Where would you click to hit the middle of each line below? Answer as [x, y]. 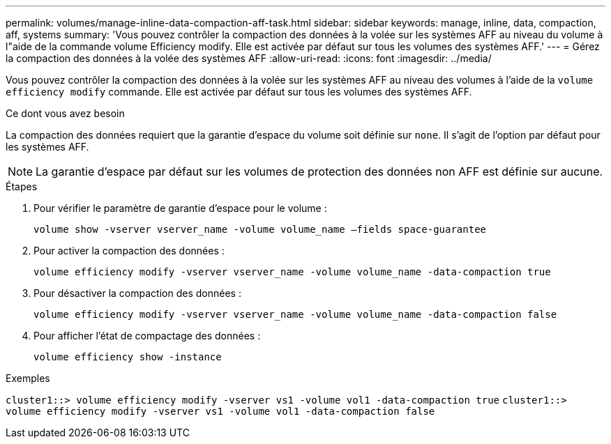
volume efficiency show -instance [128, 357]
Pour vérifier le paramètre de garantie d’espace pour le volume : [180, 208]
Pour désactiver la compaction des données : [137, 293]
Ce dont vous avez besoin [65, 113]
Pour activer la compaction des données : [129, 251]
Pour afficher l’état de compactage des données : [147, 336]
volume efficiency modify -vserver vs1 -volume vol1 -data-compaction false [220, 411]
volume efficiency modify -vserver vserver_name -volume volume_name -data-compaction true [292, 272]
